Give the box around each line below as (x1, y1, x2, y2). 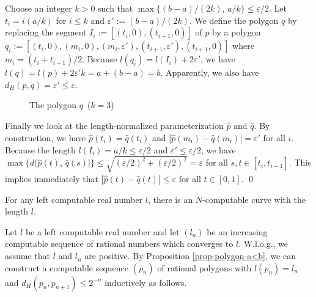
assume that (5, 249, 51, 262)
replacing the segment (5, 26, 87, 38)
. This (288, 156, 311, 169)
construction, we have (5, 131, 86, 144)
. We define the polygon (189, 13, 279, 26)
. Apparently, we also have (160, 66, 259, 79)
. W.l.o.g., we (238, 237, 288, 250)
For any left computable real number (5, 193, 143, 205)
